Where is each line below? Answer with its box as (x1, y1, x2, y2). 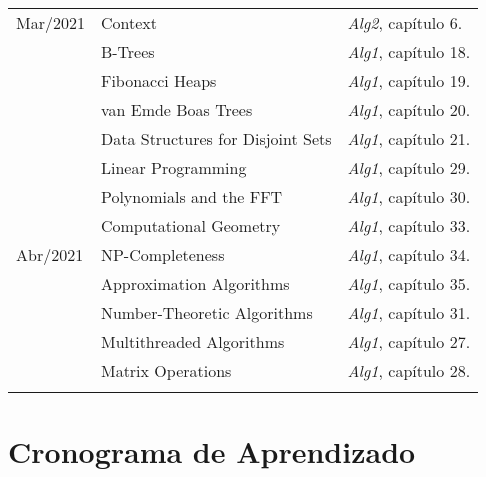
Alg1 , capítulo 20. (347, 98, 471, 121)
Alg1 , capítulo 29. (347, 156, 471, 179)
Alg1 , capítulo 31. (347, 301, 471, 324)
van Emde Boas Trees (100, 98, 253, 121)
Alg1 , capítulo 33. (347, 214, 471, 237)
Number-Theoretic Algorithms (100, 301, 313, 324)
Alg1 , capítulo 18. (347, 40, 471, 63)
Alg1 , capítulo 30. (347, 185, 471, 208)
